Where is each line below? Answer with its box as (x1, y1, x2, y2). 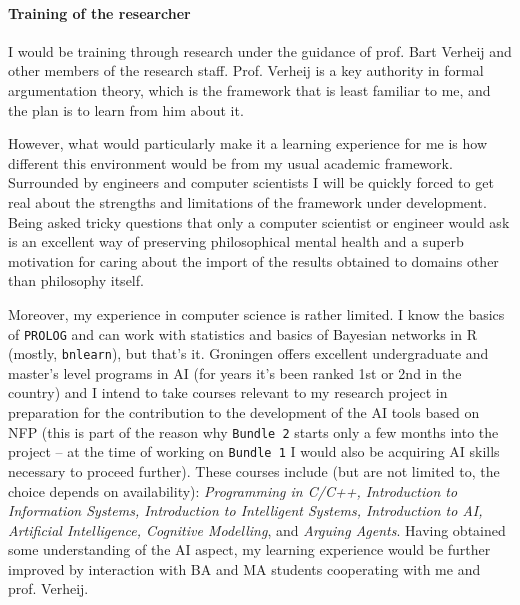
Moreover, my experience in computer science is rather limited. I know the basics (8, 303, 505, 324)
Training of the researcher (8, 2, 191, 23)
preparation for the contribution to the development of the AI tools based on (8, 402, 480, 423)
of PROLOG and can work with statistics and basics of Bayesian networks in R (8, 323, 477, 344)
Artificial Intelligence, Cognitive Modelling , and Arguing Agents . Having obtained (8, 519, 506, 540)
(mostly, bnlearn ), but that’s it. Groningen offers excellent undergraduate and (8, 343, 489, 364)
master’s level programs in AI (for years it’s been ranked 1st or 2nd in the (8, 362, 462, 383)
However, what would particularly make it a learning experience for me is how (8, 133, 488, 154)
